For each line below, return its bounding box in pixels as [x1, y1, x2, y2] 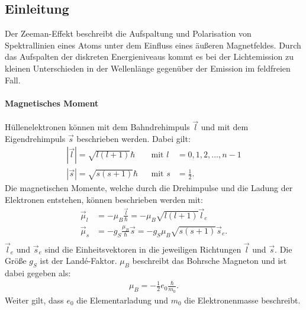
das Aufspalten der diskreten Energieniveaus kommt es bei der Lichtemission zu [5, 50, 294, 63]
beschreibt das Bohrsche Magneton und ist [132, 254, 287, 267]
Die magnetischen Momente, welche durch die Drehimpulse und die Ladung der [5, 182, 293, 194]
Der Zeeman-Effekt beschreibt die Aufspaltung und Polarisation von [5, 27, 252, 40]
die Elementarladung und [76, 293, 168, 306]
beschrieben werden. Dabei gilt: [76, 132, 191, 144]
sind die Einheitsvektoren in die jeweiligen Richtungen [44, 243, 241, 255]
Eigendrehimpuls [5, 132, 66, 144]
